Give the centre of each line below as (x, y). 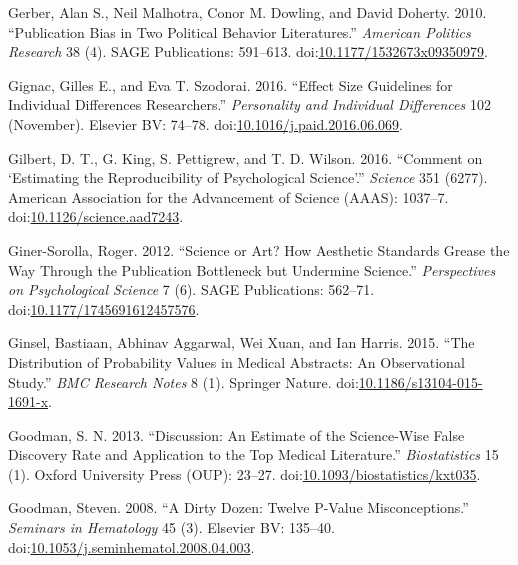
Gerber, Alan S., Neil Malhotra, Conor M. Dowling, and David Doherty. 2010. (247, 12)
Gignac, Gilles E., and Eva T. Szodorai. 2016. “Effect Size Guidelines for (230, 84)
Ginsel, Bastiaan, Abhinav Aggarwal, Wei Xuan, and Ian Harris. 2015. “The (241, 342)
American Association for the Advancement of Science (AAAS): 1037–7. (228, 196)
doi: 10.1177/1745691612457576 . (104, 308)
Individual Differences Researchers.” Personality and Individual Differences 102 (249, 104)
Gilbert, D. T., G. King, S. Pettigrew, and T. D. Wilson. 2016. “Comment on (245, 157)
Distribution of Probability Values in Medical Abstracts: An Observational (236, 361)
